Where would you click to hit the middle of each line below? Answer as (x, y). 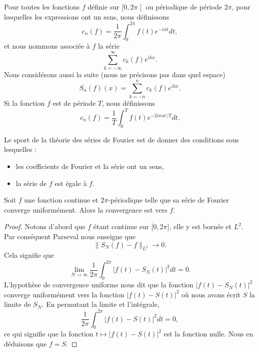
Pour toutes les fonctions (42, 7)
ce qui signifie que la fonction (49, 334)
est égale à (71, 183)
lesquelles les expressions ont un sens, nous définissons (87, 16)
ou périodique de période (184, 7)
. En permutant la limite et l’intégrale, (100, 304)
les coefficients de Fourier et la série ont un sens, (90, 166)
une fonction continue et (61, 200)
